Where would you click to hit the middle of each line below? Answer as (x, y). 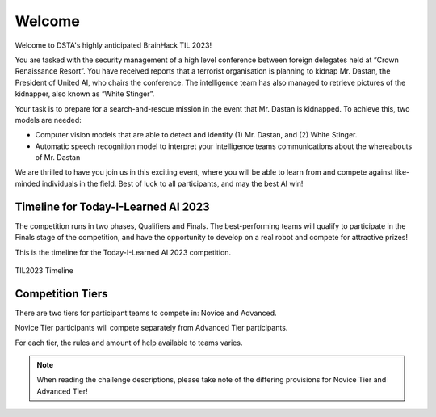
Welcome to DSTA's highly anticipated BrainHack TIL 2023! (113, 45)
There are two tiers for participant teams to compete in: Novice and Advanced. (146, 313)
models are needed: (48, 120)
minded (27, 183)
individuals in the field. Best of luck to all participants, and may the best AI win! (172, 183)
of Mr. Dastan (58, 158)
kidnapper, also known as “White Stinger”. (85, 94)
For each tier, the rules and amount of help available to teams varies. (129, 343)
